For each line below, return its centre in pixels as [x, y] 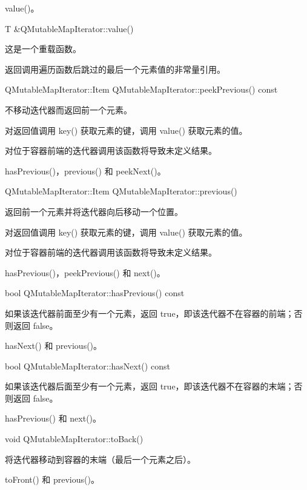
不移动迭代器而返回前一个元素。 [68, 109]
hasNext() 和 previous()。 [54, 346]
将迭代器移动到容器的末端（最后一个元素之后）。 [100, 459]
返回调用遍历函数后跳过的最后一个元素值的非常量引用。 [115, 69]
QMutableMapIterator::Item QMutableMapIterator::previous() [121, 191]
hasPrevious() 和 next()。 [53, 418]
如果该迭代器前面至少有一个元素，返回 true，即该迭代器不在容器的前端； [150, 313]
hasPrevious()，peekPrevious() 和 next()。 [85, 272]
